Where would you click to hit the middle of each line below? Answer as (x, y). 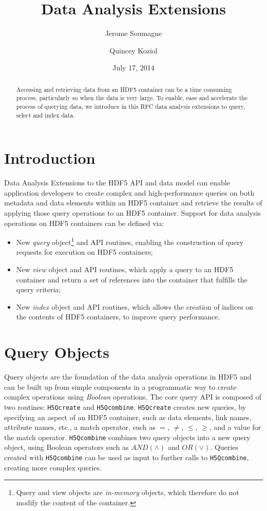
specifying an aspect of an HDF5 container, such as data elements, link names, (128, 417)
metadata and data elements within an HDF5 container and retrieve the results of (133, 203)
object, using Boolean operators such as (66, 447)
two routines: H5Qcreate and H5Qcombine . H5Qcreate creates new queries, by (125, 406)
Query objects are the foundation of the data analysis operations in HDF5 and (128, 377)
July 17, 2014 (133, 68)
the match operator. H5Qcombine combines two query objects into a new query (127, 437)
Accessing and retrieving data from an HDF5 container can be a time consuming (124, 89)
